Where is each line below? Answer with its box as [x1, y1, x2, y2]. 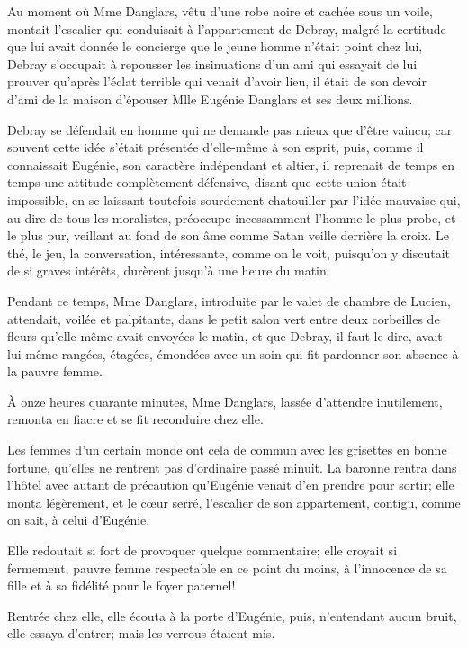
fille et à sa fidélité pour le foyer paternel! [7, 576, 236, 595]
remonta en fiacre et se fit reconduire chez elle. [7, 409, 264, 428]
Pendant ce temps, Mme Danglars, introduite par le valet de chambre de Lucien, [7, 291, 451, 310]
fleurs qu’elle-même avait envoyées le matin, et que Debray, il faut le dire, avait [7, 327, 443, 346]
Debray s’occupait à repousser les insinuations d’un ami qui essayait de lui [7, 54, 418, 73]
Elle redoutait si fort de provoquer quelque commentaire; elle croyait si [7, 541, 398, 560]
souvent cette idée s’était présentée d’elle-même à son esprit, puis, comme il [7, 138, 424, 157]
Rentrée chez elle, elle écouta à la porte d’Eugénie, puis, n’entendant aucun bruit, [7, 606, 457, 625]
